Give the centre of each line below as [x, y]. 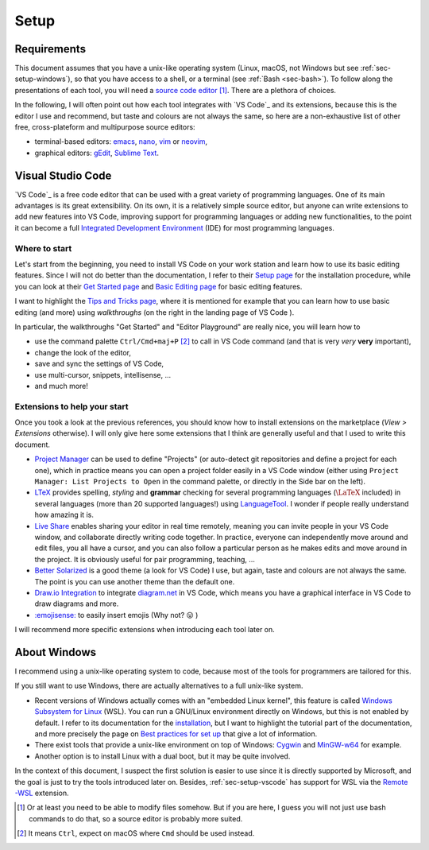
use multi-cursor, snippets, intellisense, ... [103, 375]
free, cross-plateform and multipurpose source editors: [105, 127]
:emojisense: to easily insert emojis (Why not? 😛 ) [116, 615]
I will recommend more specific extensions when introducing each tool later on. [145, 630]
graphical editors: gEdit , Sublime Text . [97, 153]
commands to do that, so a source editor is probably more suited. [136, 818]
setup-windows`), [44, 79]
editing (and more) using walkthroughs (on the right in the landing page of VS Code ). [155, 312]
